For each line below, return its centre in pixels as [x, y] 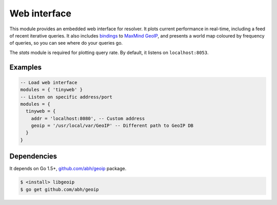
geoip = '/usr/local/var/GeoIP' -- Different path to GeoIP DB [112, 126]
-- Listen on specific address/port [66, 97]
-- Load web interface [49, 82]
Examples [26, 67]
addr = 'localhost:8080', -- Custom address [88, 118]
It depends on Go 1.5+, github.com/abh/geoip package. [68, 169]
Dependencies [33, 156]
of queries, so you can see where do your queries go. [66, 43]
